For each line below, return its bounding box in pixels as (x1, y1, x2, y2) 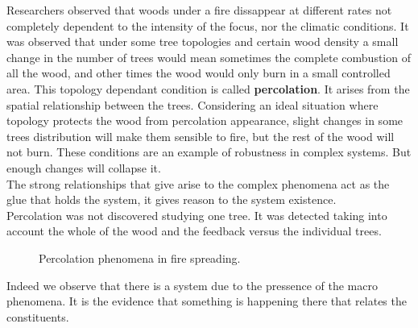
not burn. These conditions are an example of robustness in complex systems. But (6, 143, 412, 160)
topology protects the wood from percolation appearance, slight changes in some (6, 112, 404, 129)
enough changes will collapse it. (6, 159, 161, 176)
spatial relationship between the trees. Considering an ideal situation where (6, 96, 379, 113)
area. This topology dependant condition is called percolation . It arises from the (6, 80, 410, 97)
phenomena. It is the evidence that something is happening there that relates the (6, 293, 407, 309)
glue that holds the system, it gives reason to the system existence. (6, 191, 337, 208)
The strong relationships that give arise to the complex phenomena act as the (6, 175, 390, 192)
